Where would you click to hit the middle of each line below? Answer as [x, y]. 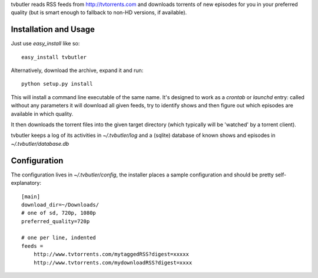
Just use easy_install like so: [45, 44]
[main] [31, 197]
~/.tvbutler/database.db [40, 143]
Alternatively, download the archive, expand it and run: [77, 70]
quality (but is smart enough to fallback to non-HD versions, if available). [99, 12]
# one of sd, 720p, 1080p [59, 213]
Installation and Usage [53, 30]
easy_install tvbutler [54, 57]
